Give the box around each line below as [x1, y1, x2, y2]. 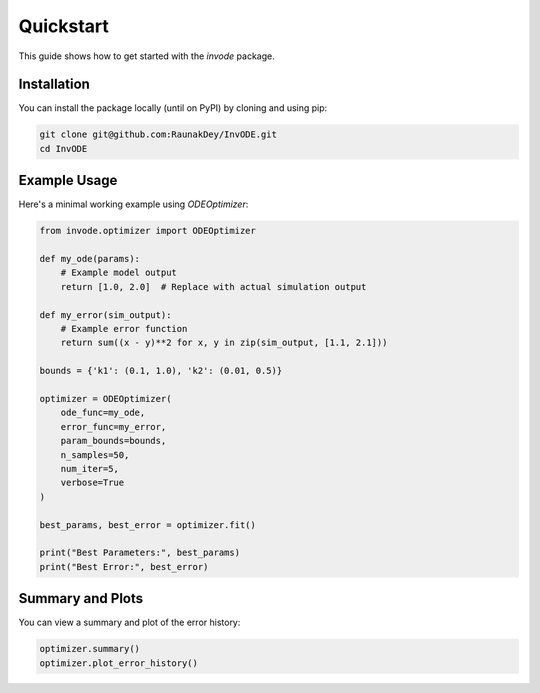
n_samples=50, [60, 449, 130, 460]
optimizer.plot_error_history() [39, 657, 199, 669]
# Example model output [60, 267, 177, 279]
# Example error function [60, 323, 188, 335]
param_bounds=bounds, [60, 435, 167, 447]
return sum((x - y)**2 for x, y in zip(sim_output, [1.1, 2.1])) [60, 337, 388, 349]
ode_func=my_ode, [60, 407, 146, 419]
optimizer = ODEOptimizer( [39, 393, 172, 404]
